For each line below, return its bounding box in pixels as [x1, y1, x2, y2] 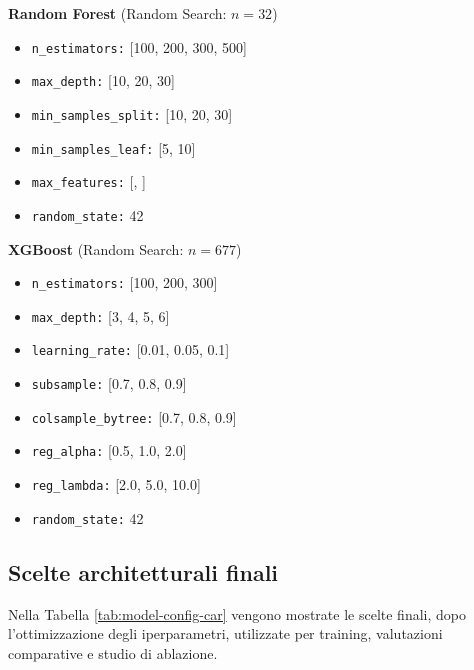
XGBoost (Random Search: [8, 238, 184, 259]
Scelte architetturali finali [8, 556, 279, 587]
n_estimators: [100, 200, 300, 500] [31, 36, 247, 57]
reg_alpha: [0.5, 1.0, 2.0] [31, 440, 187, 461]
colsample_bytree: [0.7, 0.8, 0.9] [31, 406, 237, 427]
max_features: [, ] [31, 171, 146, 192]
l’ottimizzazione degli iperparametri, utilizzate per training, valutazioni [8, 623, 443, 644]
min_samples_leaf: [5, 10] [31, 137, 196, 158]
